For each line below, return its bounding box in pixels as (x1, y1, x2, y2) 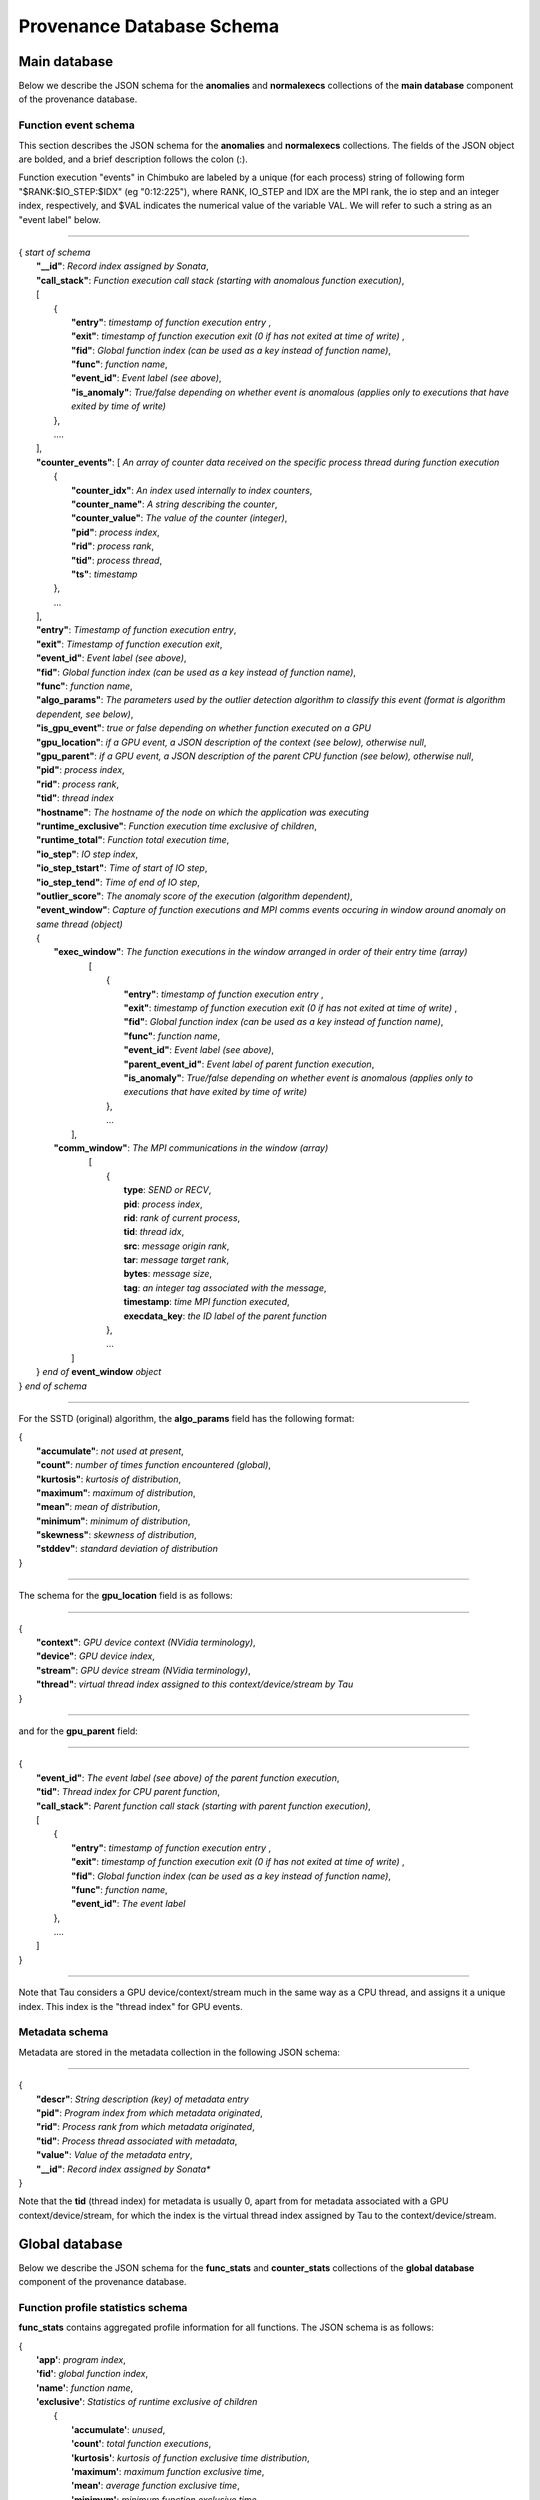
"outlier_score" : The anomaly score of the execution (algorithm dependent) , (36, 890, 354, 902)
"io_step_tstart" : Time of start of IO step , (36, 862, 208, 874)
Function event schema (18, 118, 135, 132)
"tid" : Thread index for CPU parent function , (36, 1786, 220, 1798)
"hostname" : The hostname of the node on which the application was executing (36, 806, 370, 818)
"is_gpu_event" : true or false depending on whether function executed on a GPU (36, 722, 372, 734)
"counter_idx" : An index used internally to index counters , (71, 484, 313, 496)
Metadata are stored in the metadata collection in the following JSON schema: (18, 2046, 340, 2058)
